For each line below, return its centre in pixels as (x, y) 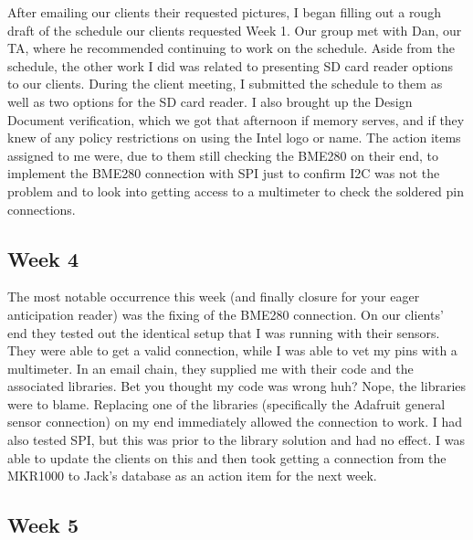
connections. (42, 209)
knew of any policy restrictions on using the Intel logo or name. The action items (234, 138)
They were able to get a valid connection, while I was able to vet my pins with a (232, 350)
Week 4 (43, 258)
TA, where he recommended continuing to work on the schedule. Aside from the (231, 48)
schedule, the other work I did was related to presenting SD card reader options (231, 65)
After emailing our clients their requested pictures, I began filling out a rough (224, 12)
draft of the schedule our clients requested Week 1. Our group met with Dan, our (235, 30)
